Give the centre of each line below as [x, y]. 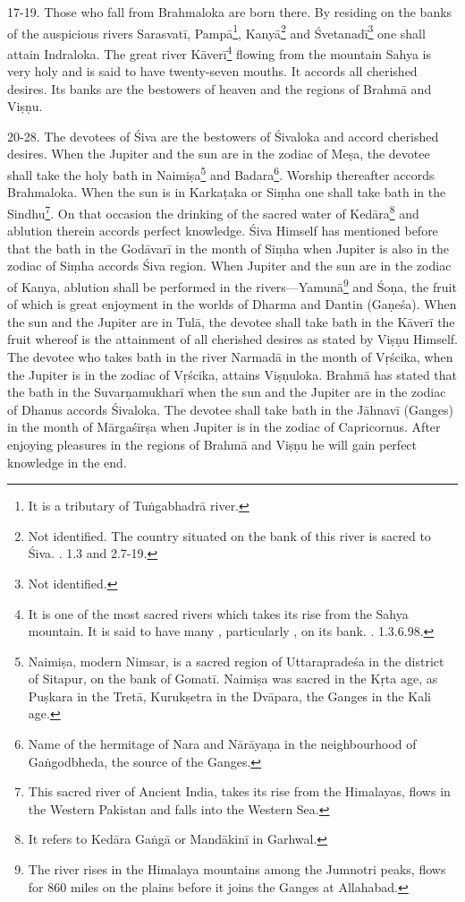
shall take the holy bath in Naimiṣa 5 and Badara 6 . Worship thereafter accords [221, 173]
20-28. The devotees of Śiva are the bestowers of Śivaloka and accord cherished [223, 136]
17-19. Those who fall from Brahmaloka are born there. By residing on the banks [230, 12]
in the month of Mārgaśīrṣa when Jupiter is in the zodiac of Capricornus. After [224, 427]
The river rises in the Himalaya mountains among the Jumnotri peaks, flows [237, 869]
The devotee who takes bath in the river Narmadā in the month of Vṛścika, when [230, 356]
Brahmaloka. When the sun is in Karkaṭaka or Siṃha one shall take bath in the [227, 192]
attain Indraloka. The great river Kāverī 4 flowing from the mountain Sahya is [220, 52]
